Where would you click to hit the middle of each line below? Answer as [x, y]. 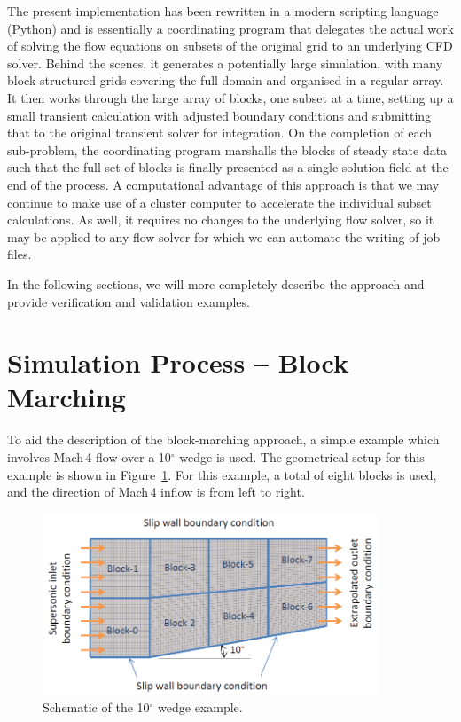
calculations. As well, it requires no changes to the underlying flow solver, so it [221, 220]
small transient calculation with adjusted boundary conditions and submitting [219, 115]
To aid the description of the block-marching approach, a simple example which [223, 439]
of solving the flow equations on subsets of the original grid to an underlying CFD [230, 46]
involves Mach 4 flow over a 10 [89, 457]
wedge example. [200, 706]
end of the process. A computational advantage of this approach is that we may [223, 184]
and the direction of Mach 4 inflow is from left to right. [156, 492]
